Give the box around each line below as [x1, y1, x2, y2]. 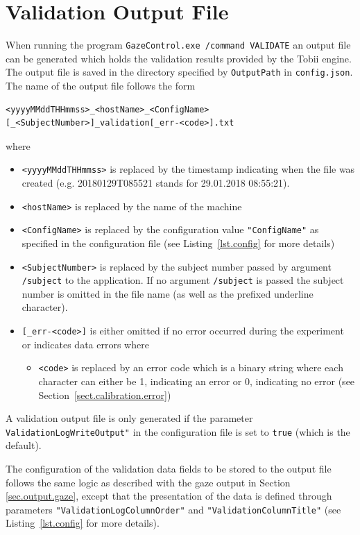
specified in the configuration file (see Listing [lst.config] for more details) [22, 235, 335, 250]
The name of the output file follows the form [6, 78, 196, 93]
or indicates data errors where [22, 337, 149, 351]
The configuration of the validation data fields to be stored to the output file [6, 461, 332, 475]
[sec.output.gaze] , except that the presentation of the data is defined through [6, 489, 332, 503]
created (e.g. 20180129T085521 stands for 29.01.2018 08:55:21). [22, 176, 290, 190]
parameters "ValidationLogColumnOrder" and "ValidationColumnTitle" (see [6, 502, 341, 516]
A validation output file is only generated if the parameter [6, 411, 253, 425]
